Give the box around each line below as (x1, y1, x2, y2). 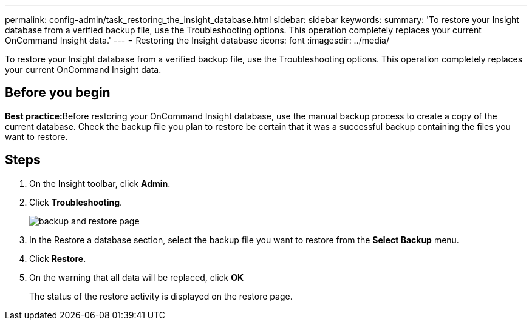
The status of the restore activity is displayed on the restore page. (29, 290, 293, 301)
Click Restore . (29, 253, 86, 264)
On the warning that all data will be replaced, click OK (29, 272, 244, 283)
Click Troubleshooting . (29, 196, 123, 207)
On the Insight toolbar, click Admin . (29, 178, 171, 189)
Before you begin (5, 85, 111, 101)
